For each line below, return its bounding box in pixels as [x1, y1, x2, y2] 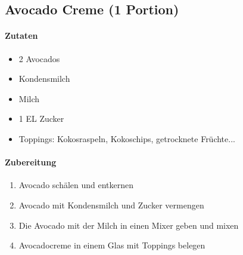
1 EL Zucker [18, 112, 64, 125]
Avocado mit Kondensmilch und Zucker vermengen [18, 198, 204, 211]
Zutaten [5, 29, 38, 42]
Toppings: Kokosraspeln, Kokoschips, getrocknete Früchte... [18, 132, 235, 145]
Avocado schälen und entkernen [18, 179, 134, 191]
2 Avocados [18, 52, 60, 64]
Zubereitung [5, 156, 57, 168]
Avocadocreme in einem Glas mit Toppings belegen [18, 239, 205, 251]
